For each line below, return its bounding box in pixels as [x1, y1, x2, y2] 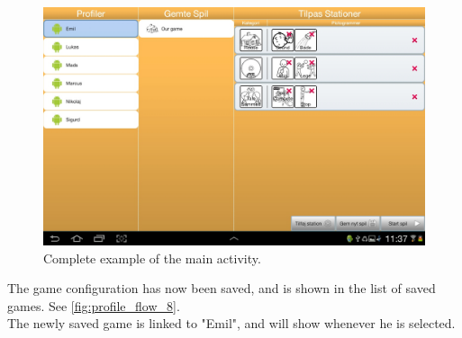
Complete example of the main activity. [43, 248, 261, 267]
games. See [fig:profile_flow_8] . [7, 296, 180, 315]
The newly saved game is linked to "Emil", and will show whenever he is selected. [7, 314, 456, 333]
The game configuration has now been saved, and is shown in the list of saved [7, 279, 436, 298]
